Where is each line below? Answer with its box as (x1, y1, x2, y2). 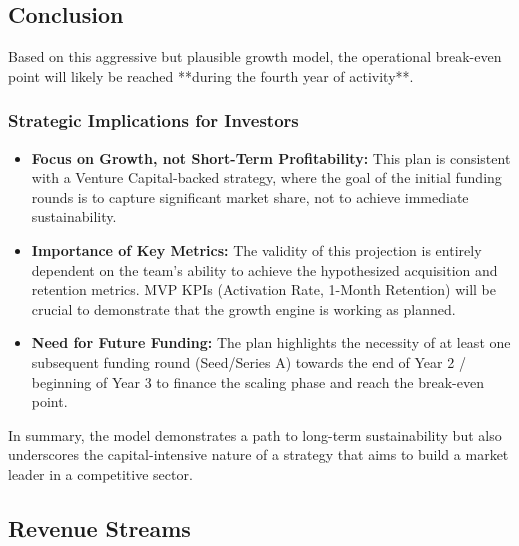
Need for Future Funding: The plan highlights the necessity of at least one (31, 332, 511, 353)
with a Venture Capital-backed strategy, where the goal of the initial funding (31, 167, 502, 188)
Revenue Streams (8, 512, 191, 543)
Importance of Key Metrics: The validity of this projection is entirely (31, 239, 482, 260)
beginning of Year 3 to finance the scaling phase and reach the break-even (31, 371, 484, 392)
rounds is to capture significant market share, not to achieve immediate (31, 186, 469, 207)
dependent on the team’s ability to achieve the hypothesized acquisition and (31, 259, 498, 280)
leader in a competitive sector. (8, 463, 193, 484)
